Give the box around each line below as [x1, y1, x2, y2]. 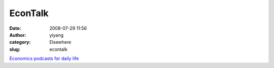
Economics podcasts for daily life [9, 55, 79, 61]
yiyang [49, 32, 63, 38]
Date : [9, 25, 21, 31]
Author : [9, 32, 26, 38]
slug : [9, 46, 20, 52]
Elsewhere [49, 39, 72, 45]
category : [9, 39, 31, 45]
